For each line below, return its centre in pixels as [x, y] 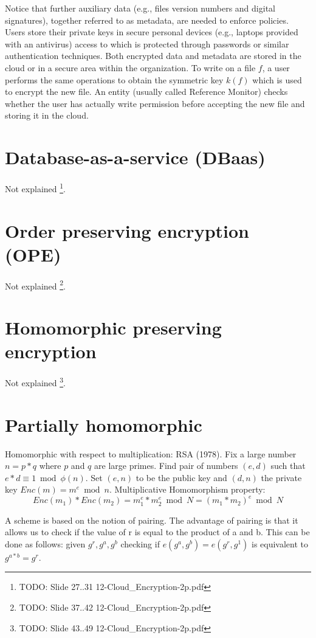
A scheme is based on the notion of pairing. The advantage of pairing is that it [152, 520]
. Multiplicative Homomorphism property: [187, 489]
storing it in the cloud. [47, 115]
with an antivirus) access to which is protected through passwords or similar [147, 43]
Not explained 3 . [35, 382]
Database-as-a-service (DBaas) [135, 157]
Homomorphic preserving [113, 328]
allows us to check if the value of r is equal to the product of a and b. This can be [157, 532]
